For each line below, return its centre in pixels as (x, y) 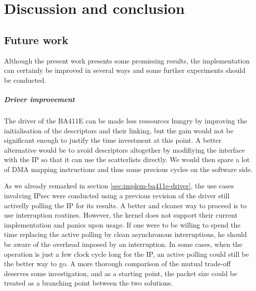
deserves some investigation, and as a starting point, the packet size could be (121, 273)
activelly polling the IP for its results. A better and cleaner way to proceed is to (125, 205)
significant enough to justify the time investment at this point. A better (113, 140)
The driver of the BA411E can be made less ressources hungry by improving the (126, 120)
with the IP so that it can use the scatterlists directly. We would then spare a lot (127, 159)
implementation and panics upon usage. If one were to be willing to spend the (122, 224)
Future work (36, 39)
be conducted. (25, 80)
